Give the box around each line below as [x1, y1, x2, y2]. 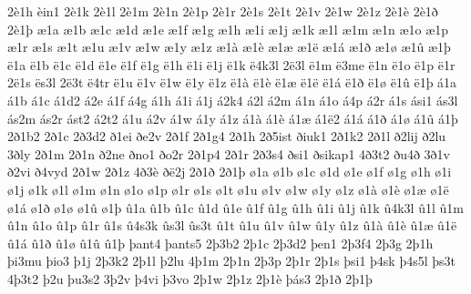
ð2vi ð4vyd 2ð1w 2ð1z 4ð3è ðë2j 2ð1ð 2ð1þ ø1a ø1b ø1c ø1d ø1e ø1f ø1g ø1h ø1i [7, 162, 452, 181]
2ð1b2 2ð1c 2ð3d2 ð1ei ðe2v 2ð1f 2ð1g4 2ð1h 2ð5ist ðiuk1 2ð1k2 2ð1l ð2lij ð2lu [7, 127, 446, 146]
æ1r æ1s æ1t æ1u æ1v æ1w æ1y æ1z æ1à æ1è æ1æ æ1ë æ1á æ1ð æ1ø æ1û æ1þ [7, 37, 451, 56]
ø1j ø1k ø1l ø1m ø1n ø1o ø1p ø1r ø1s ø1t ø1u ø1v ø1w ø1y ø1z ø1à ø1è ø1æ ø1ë [7, 179, 449, 198]
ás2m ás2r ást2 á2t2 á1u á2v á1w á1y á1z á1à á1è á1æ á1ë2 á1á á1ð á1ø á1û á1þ [7, 108, 458, 127]
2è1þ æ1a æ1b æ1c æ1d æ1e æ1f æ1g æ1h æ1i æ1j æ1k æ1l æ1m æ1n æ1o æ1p [7, 19, 449, 38]
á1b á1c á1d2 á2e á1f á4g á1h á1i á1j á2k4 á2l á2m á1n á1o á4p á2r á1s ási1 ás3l [7, 90, 458, 109]
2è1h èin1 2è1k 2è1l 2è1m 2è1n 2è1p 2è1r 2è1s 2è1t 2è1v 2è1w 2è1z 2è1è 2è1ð [7, 2, 438, 20]
